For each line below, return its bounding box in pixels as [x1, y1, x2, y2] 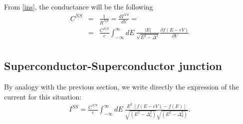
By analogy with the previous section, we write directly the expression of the [4, 81, 239, 91]
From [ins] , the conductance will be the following [4, 1, 153, 11]
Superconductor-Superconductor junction [4, 58, 222, 73]
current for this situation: [4, 91, 82, 101]
